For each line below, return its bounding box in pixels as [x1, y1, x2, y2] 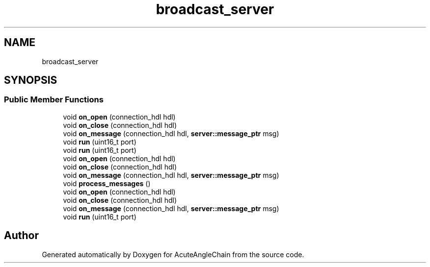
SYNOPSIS [4, 74, 57, 87]
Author [4, 229, 39, 242]
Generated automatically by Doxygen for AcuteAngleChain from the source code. [42, 250, 304, 259]
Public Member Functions [4, 95, 104, 105]
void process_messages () [63, 179, 151, 188]
